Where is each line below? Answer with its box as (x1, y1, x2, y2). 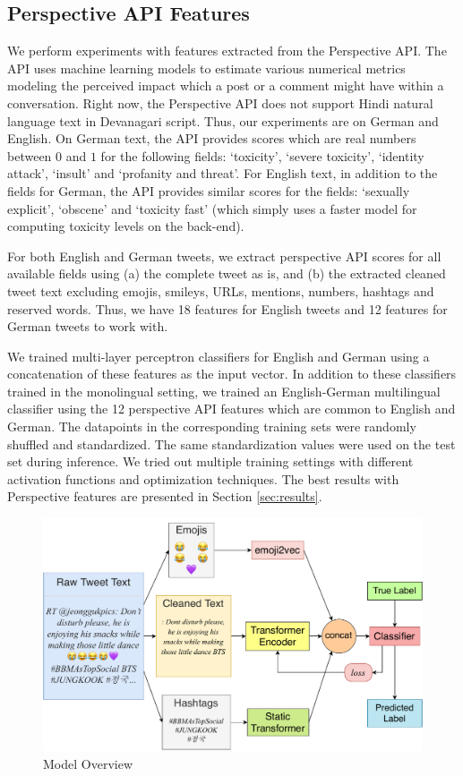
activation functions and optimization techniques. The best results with (7, 469, 399, 488)
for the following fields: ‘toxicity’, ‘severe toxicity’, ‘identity (100, 146, 424, 165)
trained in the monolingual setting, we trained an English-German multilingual (7, 381, 441, 400)
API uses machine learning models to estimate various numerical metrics (7, 58, 406, 77)
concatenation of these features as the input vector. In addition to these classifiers (7, 364, 457, 383)
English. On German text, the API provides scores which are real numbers (7, 129, 416, 148)
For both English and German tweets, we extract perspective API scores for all (7, 246, 442, 265)
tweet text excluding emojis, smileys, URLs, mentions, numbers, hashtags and (7, 281, 434, 300)
